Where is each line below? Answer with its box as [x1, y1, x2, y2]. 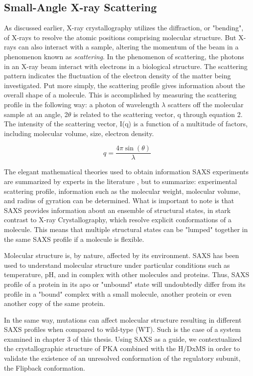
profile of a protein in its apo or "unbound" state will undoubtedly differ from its [4, 279, 246, 289]
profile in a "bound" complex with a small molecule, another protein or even [4, 288, 231, 299]
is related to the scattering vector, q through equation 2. [73, 109, 243, 119]
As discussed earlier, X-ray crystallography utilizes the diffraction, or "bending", [4, 23, 244, 33]
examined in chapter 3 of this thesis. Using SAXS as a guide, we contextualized [4, 333, 242, 344]
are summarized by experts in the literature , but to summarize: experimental [4, 176, 237, 186]
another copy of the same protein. [4, 298, 105, 308]
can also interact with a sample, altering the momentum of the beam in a [18, 42, 239, 52]
